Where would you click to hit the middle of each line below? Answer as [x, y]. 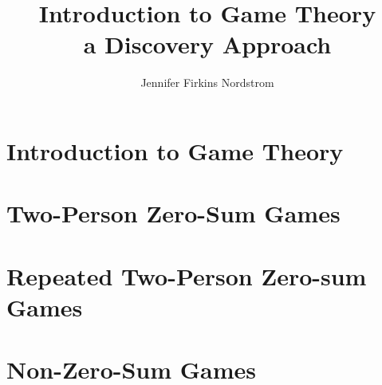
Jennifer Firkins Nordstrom [207, 82]
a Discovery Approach [207, 44]
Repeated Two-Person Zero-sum [187, 275]
